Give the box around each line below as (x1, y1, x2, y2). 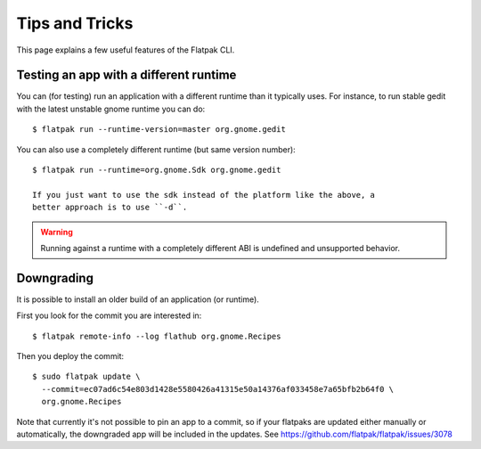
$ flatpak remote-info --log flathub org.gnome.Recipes (32, 331, 281, 341)
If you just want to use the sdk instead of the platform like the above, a (32, 190, 376, 200)
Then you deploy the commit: (16, 351, 125, 362)
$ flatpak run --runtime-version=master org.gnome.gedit (32, 125, 287, 135)
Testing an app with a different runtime (16, 68, 237, 83)
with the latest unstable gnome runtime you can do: (16, 103, 206, 114)
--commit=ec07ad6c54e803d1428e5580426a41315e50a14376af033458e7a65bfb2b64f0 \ (41, 384, 395, 394)
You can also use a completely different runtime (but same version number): (16, 143, 296, 155)
